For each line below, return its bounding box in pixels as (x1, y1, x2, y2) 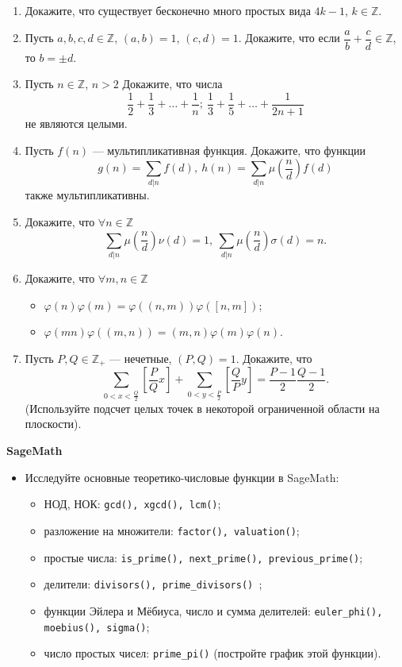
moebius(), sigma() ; (44, 618, 150, 634)
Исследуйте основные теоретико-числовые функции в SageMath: (25, 468, 339, 485)
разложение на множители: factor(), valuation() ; (44, 522, 300, 538)
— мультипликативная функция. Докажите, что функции (92, 141, 366, 158)
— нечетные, (109, 349, 172, 366)
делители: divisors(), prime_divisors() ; (44, 576, 262, 592)
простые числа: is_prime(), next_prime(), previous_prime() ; (44, 549, 363, 565)
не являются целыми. (25, 114, 128, 131)
